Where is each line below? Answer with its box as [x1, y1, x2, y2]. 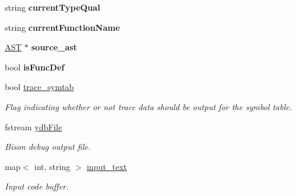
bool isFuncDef [5, 60, 65, 73]
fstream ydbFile [5, 120, 62, 133]
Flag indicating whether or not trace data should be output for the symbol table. [5, 100, 292, 113]
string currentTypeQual [5, 1, 100, 13]
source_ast [31, 41, 77, 53]
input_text [87, 160, 127, 172]
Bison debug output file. [5, 140, 91, 153]
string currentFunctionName [5, 21, 120, 33]
